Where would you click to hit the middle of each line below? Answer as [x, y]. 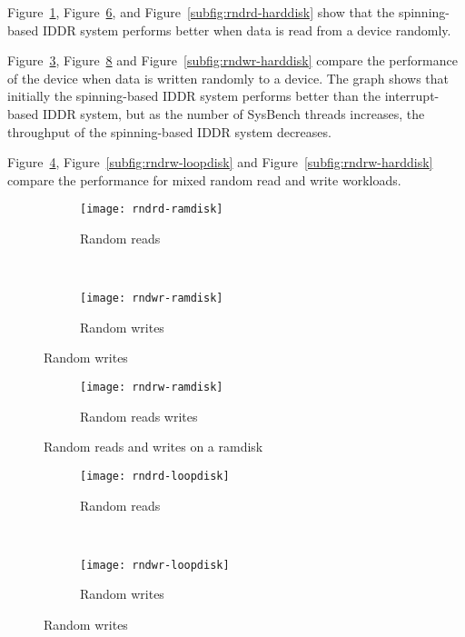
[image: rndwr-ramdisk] [152, 299]
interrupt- [412, 96]
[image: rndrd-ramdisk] [152, 209]
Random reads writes [139, 416]
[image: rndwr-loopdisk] [155, 565]
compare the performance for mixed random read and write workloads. [204, 179]
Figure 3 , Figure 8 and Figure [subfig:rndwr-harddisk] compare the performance [232, 60]
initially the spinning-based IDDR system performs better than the [194, 96]
